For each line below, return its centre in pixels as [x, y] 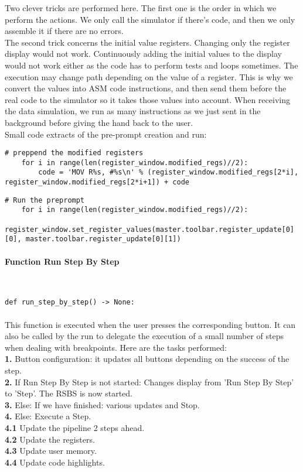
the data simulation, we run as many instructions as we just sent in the [133, 111]
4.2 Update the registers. [50, 439]
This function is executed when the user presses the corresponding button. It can [150, 324]
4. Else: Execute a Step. [48, 416]
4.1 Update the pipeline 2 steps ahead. [75, 428]
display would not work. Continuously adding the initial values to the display [143, 54]
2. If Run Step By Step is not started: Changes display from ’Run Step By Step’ [149, 382]
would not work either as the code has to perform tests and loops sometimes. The [151, 65]
